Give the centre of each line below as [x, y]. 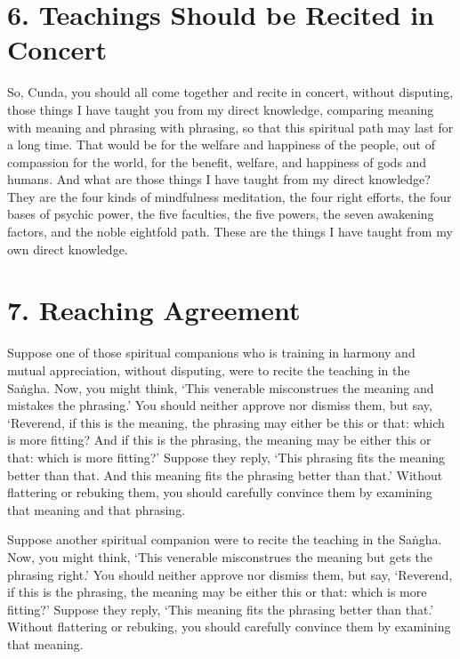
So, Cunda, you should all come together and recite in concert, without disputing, [230, 92]
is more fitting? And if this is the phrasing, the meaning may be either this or [219, 440]
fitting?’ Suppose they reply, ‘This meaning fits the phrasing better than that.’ [221, 609]
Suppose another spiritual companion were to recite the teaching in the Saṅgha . [225, 539]
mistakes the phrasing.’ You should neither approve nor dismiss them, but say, [220, 405]
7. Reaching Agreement [154, 310]
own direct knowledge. [68, 249]
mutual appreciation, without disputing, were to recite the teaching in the [209, 370]
